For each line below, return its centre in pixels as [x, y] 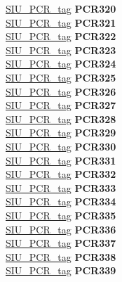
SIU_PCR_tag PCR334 [61, 201]
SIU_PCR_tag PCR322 [61, 36]
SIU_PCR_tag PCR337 [61, 243]
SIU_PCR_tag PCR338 [61, 256]
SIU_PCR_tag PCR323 [61, 50]
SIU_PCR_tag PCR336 [61, 229]
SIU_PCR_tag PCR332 [61, 174]
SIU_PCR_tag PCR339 [61, 270]
